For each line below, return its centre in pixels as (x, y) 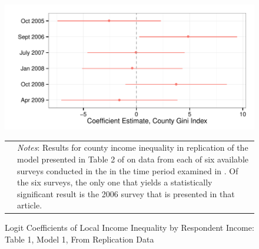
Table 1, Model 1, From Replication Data (79, 239)
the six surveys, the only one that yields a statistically (115, 182)
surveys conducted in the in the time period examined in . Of (128, 170)
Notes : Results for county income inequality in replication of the (133, 147)
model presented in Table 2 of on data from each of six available (133, 159)
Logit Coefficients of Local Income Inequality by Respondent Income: (129, 228)
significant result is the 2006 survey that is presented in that (126, 193)
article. (30, 205)
